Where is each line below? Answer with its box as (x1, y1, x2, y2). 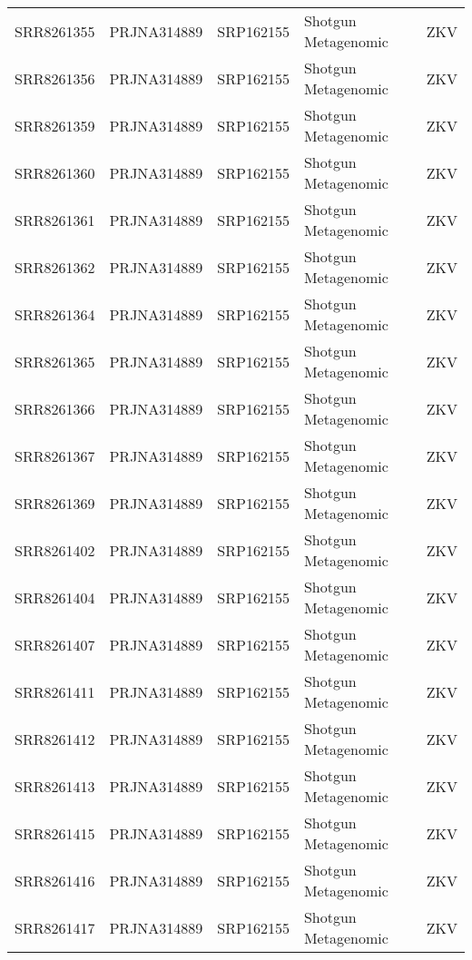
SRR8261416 (15, 869, 95, 891)
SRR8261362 (15, 256, 95, 278)
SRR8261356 (15, 67, 95, 89)
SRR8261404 (15, 586, 95, 608)
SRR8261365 (15, 350, 95, 372)
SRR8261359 (15, 114, 95, 136)
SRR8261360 (15, 162, 95, 183)
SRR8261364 (15, 303, 95, 325)
